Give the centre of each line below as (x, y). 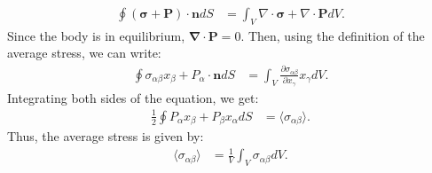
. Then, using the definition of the (333, 35)
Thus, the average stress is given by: (106, 136)
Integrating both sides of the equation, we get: (133, 97)
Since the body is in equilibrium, (96, 35)
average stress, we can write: (84, 53)
